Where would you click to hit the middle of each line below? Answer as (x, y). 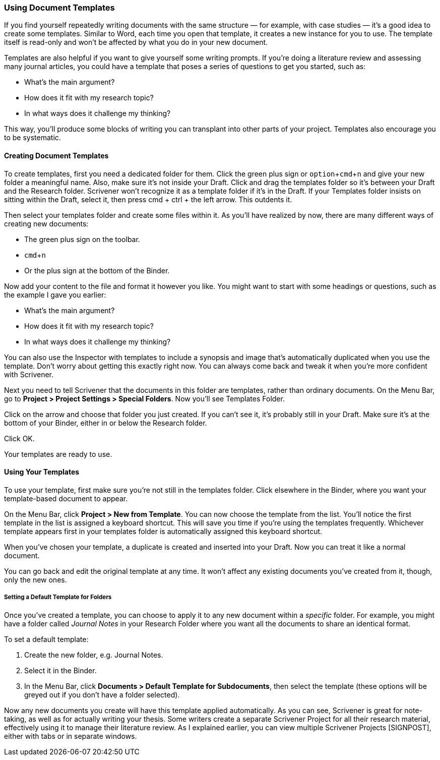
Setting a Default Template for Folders (58, 597)
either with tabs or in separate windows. (71, 736)
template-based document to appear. (66, 498)
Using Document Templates (59, 8)
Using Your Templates (42, 472)
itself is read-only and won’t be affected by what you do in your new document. (136, 42)
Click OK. (19, 438)
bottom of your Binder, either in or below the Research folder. (106, 423)
